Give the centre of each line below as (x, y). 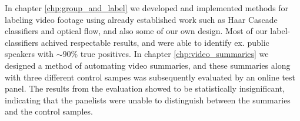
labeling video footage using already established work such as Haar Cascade (141, 19)
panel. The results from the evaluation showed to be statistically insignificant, (145, 88)
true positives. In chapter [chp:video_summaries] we (174, 54)
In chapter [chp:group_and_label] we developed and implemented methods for (147, 8)
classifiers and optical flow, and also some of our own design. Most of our (136, 31)
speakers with (29, 54)
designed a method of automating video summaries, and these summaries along (148, 65)
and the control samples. (49, 111)
